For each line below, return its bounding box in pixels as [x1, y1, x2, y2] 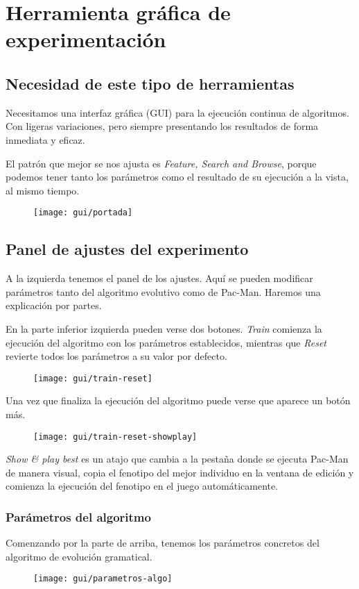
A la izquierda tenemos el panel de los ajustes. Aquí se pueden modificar [6, 271, 313, 285]
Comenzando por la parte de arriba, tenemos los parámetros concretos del [6, 536, 319, 550]
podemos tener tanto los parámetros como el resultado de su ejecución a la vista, [6, 169, 349, 184]
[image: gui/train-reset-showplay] [33, 431, 198, 442]
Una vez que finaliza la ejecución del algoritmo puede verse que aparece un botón [6, 393, 351, 408]
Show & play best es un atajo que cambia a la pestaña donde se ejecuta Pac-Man [6, 451, 349, 466]
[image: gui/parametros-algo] [33, 574, 173, 584]
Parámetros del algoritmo [6, 508, 151, 525]
